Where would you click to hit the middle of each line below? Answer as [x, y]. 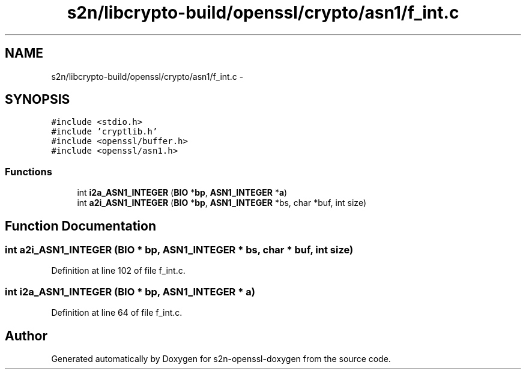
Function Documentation [80, 226]
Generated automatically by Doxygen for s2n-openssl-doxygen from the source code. [221, 359]
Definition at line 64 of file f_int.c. [117, 313]
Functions [29, 171]
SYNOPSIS [38, 100]
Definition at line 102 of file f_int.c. [118, 271]
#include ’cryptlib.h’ [104, 132]
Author [26, 336]
